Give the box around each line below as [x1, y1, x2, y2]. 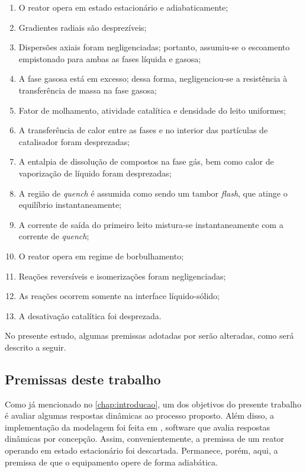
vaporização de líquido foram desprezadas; [18, 166, 172, 179]
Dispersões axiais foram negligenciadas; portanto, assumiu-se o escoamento [18, 41, 290, 53]
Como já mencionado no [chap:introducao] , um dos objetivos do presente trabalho [5, 397, 301, 410]
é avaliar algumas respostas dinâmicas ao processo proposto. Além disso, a [5, 409, 275, 422]
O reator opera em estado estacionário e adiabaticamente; [18, 1, 228, 13]
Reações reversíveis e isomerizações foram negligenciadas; [18, 269, 226, 282]
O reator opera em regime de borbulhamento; [18, 249, 184, 262]
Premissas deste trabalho [5, 370, 161, 388]
